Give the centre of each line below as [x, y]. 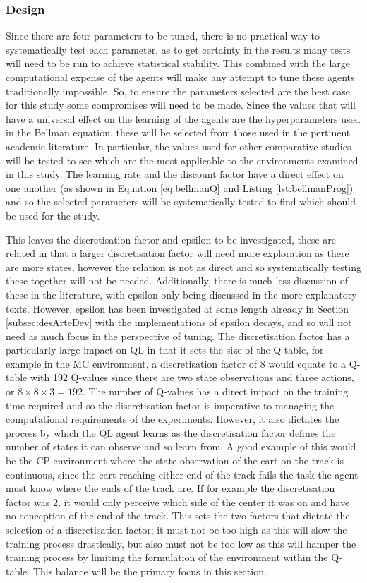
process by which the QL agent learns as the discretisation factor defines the [171, 432]
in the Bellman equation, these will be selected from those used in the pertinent [178, 132]
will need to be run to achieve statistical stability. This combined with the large [178, 63]
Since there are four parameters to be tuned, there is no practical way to [163, 36]
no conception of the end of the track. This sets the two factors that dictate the [178, 516]
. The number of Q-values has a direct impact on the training [215, 391]
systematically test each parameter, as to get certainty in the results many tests [178, 49]
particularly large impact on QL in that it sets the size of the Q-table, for [165, 350]
